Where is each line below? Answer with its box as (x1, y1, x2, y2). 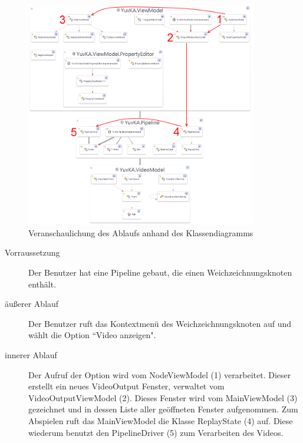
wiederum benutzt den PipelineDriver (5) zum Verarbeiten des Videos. (28, 426, 284, 438)
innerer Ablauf (5, 348, 57, 361)
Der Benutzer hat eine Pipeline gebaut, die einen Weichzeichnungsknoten (28, 266, 292, 278)
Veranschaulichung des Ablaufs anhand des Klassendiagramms (28, 226, 253, 239)
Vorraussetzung (5, 246, 60, 259)
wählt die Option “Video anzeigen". (28, 329, 156, 341)
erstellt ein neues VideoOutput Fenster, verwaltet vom (28, 380, 225, 392)
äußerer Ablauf (5, 297, 59, 310)
